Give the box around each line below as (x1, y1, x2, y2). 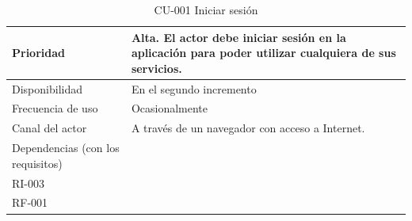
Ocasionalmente (131, 100, 208, 116)
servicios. (131, 59, 182, 76)
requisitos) (12, 154, 63, 171)
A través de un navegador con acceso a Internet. (131, 120, 365, 136)
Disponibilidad (12, 80, 82, 97)
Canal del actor (12, 120, 87, 136)
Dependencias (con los (12, 139, 120, 156)
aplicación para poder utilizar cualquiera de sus (131, 44, 396, 61)
